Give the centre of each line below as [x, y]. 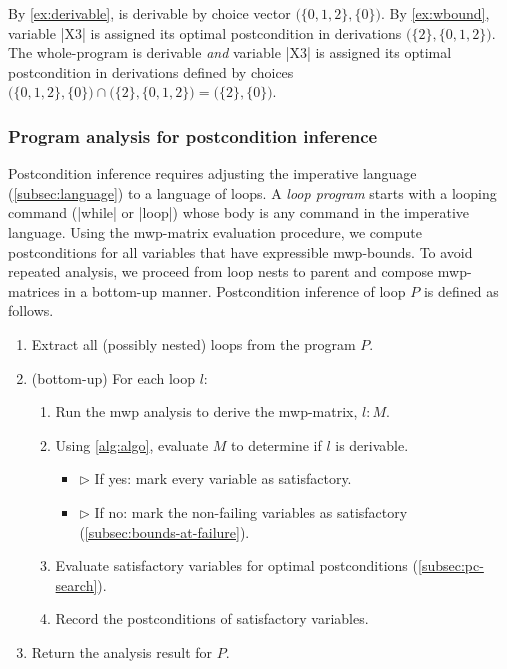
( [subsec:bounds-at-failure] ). [164, 531]
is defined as [461, 290]
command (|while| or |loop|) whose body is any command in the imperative [239, 212]
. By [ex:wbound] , [435, 13]
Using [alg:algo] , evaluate [132, 444]
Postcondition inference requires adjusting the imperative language [212, 173]
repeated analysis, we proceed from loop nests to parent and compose [221, 271]
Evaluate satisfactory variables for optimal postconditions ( [236, 565]
